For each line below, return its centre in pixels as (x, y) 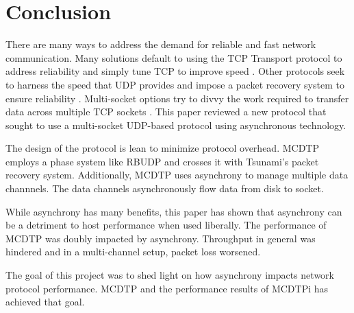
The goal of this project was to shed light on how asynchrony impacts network (170, 275)
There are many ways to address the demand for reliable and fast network (161, 44)
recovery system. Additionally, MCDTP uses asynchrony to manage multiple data (177, 175)
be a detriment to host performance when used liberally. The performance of (166, 225)
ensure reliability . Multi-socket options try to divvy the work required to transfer (177, 98)
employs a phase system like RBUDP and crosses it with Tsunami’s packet (162, 161)
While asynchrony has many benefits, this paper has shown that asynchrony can (174, 211)
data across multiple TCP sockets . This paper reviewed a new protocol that (166, 112)
